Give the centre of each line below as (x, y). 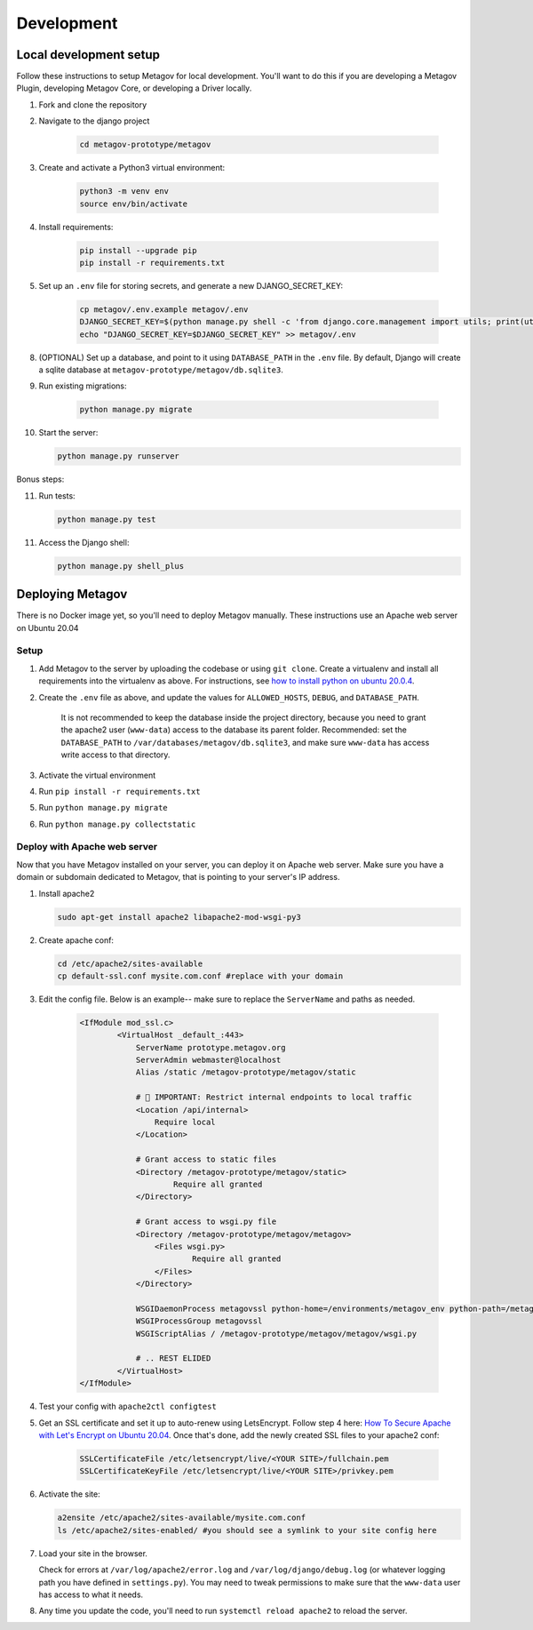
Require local (185, 1123)
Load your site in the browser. (93, 1553)
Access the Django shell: (84, 542)
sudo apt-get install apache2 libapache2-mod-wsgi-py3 (179, 917)
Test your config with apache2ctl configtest (127, 1406)
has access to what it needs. (91, 1594)
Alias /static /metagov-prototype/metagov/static (246, 1072)
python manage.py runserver (118, 456)
